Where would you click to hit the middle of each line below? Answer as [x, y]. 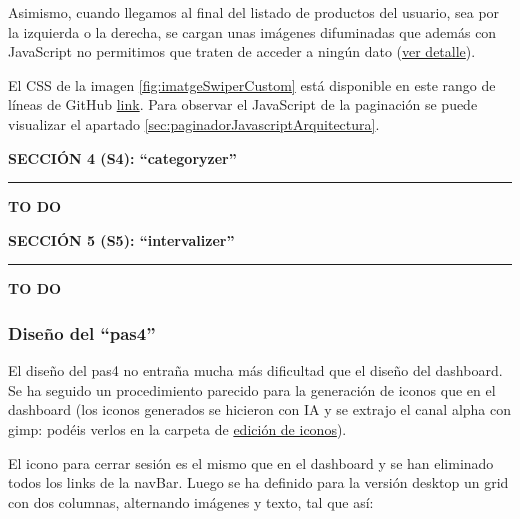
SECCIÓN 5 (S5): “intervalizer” [121, 239]
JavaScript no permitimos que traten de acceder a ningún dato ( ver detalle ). [242, 51]
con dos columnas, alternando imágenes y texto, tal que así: [191, 501]
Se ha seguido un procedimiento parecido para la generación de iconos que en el [252, 389]
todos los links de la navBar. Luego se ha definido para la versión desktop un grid [258, 482]
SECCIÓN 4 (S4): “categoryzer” [122, 157]
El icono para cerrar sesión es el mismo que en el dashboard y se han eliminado [251, 462]
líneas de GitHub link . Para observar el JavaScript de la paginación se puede [243, 104]
